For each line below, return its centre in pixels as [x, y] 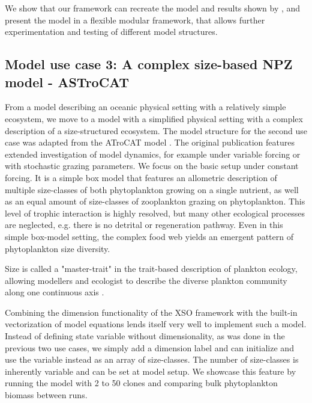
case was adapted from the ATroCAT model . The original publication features [150, 142]
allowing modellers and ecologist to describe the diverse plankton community [146, 280]
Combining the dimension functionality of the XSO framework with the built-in [151, 312]
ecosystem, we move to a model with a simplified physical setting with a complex [154, 118]
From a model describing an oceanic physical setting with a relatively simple [145, 107]
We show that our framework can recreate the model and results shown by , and [153, 8]
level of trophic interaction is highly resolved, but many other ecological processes [155, 213]
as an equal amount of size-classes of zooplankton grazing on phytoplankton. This [155, 201]
